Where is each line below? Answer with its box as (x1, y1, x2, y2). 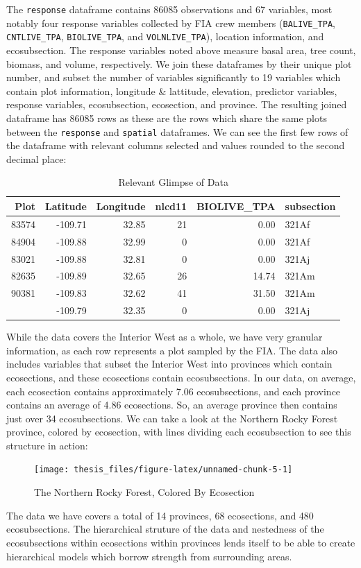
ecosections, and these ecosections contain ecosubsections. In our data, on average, (6, 370, 356, 384)
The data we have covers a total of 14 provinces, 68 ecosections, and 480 (6, 508, 314, 522)
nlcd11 (155, 198, 187, 213)
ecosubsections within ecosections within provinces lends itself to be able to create (6, 535, 355, 549)
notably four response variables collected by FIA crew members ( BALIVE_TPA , (6, 15, 335, 30)
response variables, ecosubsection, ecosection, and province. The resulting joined (6, 97, 347, 112)
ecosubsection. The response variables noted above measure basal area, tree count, (6, 42, 356, 57)
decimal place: (6, 151, 67, 166)
